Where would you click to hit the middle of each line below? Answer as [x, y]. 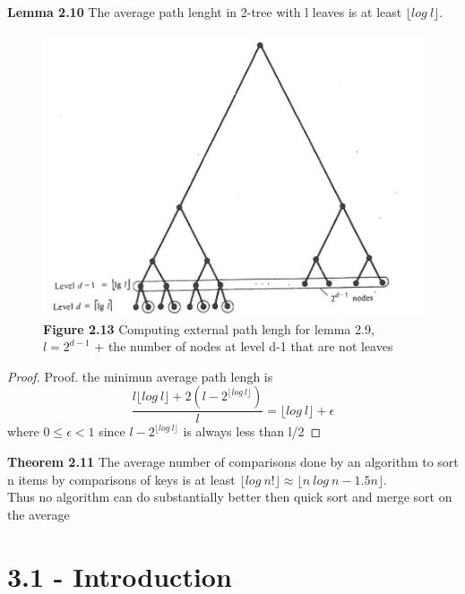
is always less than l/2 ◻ [252, 431]
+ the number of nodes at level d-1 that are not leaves [244, 346]
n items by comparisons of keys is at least [121, 479]
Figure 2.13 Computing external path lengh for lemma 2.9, [209, 328]
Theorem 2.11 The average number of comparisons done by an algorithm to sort [233, 461]
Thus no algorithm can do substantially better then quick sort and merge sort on [230, 497]
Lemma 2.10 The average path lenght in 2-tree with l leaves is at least [205, 12]
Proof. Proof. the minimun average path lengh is [140, 376]
